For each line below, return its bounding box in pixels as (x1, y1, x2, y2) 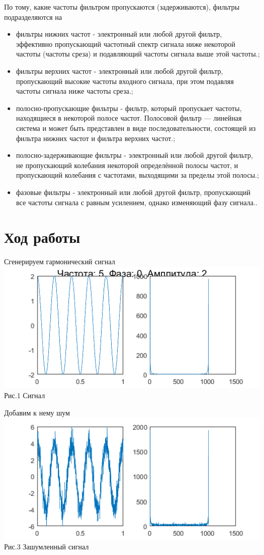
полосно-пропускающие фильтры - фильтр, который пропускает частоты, (16, 102, 242, 113)
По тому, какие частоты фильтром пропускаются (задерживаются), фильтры (4, 2, 240, 12)
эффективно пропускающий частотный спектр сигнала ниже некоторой (16, 38, 236, 49)
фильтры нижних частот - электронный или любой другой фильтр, (16, 29, 222, 39)
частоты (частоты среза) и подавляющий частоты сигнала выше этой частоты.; (16, 48, 260, 59)
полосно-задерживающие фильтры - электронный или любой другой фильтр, (16, 150, 253, 160)
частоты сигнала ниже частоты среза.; (16, 86, 134, 96)
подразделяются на (4, 11, 62, 22)
